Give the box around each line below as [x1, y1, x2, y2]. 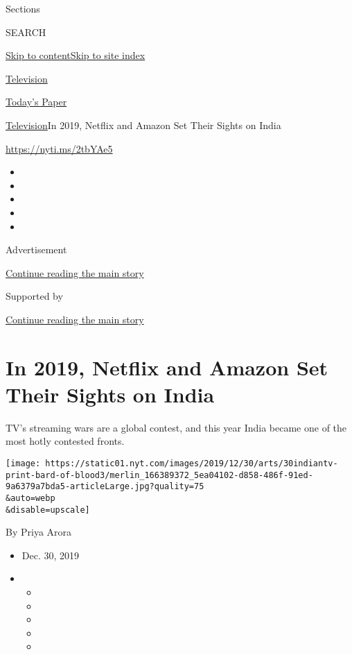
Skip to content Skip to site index [6, 48, 146, 62]
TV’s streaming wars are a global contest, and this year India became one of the [6, 420, 347, 434]
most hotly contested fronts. [6, 434, 125, 448]
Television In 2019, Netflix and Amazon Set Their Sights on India [6, 117, 281, 132]
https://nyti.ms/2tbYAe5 [6, 141, 113, 155]
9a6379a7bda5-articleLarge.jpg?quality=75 [6, 482, 204, 492]
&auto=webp [6, 493, 55, 503]
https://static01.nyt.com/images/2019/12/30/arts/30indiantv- [45, 459, 338, 468]
